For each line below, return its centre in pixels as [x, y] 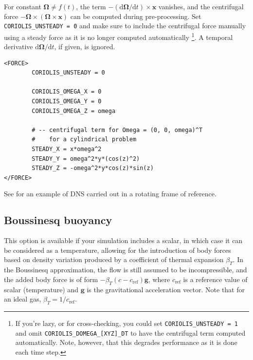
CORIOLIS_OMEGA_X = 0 [67, 92]
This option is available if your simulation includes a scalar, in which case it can [123, 240]
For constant [23, 6]
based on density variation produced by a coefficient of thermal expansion [114, 259]
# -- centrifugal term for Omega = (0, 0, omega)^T [117, 130]
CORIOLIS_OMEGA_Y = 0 [67, 102]
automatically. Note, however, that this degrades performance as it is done [126, 342]
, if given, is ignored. [85, 47]
